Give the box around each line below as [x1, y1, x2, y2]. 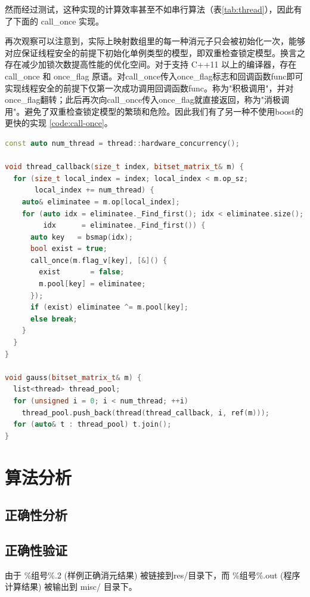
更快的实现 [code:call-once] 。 [5, 117, 113, 129]
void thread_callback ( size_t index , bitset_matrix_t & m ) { [5, 163, 244, 172]
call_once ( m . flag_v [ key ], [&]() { [30, 256, 168, 265]
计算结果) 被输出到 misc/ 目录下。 [5, 580, 137, 593]
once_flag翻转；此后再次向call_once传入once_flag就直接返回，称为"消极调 [5, 93, 289, 106]
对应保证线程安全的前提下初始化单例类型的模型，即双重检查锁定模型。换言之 [5, 46, 305, 59]
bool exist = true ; [30, 244, 107, 253]
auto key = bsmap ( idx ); [30, 232, 133, 241]
